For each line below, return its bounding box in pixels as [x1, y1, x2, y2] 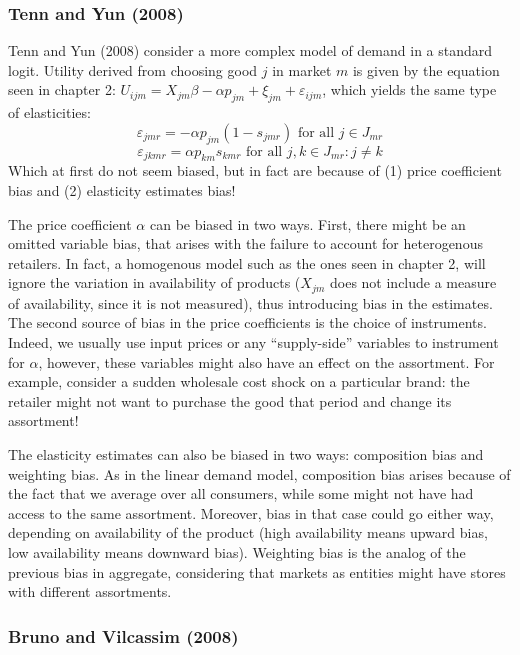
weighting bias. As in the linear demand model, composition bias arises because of [8, 463, 511, 484]
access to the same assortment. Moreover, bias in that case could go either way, [8, 502, 494, 523]
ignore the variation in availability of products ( [8, 272, 301, 293]
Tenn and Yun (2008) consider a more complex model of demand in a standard [8, 40, 493, 61]
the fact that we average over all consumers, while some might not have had [8, 483, 474, 504]
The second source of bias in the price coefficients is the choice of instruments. [8, 312, 487, 333]
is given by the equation [352, 59, 500, 80]
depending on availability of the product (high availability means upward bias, [8, 522, 488, 543]
